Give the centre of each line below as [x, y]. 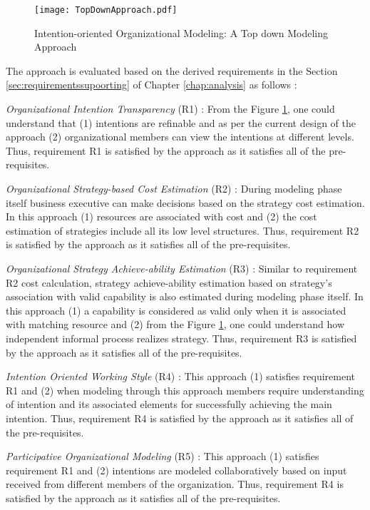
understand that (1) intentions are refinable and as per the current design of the [181, 122]
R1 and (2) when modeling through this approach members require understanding [185, 390]
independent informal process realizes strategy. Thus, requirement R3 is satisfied [181, 338]
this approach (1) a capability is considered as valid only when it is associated [176, 310]
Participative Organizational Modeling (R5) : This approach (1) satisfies [163, 456]
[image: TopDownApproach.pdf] [106, 10]
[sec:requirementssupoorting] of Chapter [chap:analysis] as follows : [151, 85]
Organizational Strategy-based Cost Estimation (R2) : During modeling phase [174, 188]
